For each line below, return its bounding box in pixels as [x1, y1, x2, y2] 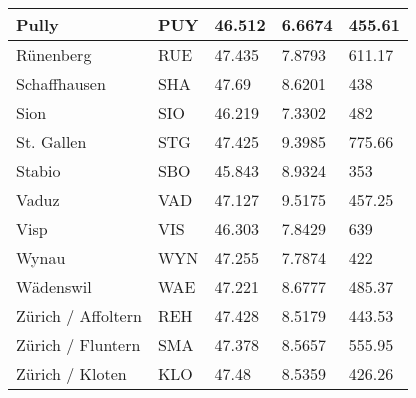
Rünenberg [16, 43, 92, 66]
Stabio [16, 159, 61, 182]
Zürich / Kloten [16, 362, 127, 385]
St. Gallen [16, 130, 87, 153]
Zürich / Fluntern [16, 333, 141, 356]
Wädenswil [16, 275, 92, 298]
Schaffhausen [16, 72, 106, 95]
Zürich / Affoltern [16, 304, 142, 327]
